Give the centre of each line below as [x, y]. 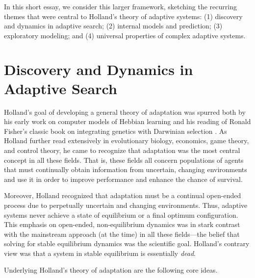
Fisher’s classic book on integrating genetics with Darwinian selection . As [115, 131]
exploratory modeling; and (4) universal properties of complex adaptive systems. [125, 35]
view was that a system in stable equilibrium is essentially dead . [100, 253]
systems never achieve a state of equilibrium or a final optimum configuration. [121, 215]
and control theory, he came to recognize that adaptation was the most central [122, 150]
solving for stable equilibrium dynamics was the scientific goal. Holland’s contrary [127, 243]
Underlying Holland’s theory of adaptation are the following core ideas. [111, 269]
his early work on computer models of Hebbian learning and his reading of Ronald [127, 121]
